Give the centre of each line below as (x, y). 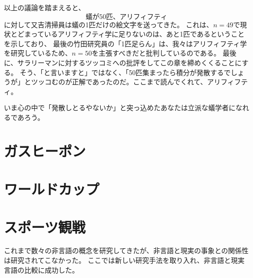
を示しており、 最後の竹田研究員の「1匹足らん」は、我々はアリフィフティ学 (126, 43)
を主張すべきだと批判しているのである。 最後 (164, 53)
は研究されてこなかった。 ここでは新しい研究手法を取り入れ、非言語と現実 (124, 260)
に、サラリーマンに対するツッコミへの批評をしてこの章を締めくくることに (123, 62)
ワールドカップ (52, 189)
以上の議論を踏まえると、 (45, 7)
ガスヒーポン (45, 150)
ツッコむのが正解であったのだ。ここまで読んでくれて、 (119, 82)
